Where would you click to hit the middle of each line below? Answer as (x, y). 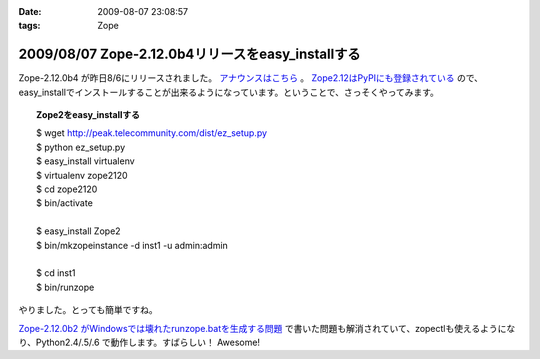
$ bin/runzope (65, 287)
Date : (30, 11)
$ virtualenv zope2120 (82, 175)
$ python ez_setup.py (81, 147)
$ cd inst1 (56, 273)
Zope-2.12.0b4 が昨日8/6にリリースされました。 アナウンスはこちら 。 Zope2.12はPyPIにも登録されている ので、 (251, 78)
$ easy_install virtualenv (85, 161)
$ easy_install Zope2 (78, 231)
